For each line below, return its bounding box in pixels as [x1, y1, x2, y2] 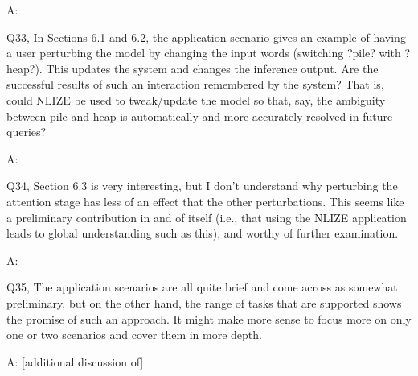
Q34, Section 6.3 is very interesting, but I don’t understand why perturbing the [6, 177, 398, 194]
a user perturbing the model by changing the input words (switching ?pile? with [6, 44, 401, 61]
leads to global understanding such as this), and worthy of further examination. [6, 225, 399, 242]
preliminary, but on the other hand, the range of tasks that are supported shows [6, 294, 402, 311]
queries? [6, 123, 47, 140]
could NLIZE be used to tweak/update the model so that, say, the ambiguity [6, 91, 386, 108]
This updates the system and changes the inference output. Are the [46, 60, 379, 76]
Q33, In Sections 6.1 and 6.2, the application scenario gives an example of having [6, 28, 406, 45]
